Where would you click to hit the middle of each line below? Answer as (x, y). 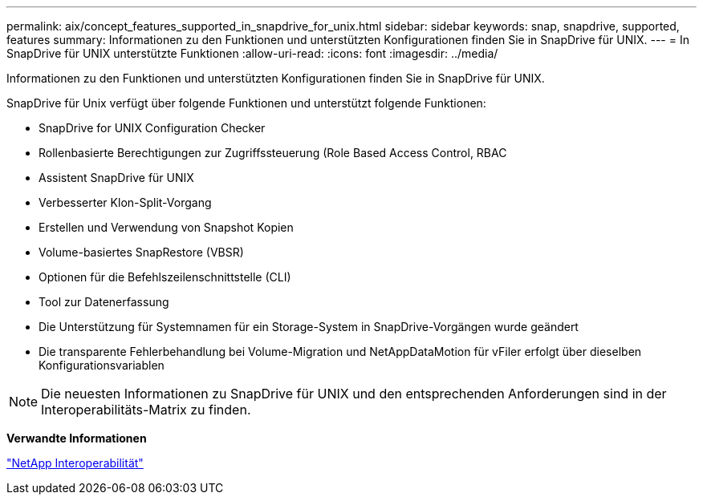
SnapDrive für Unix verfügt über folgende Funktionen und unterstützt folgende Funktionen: (246, 103)
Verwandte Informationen (77, 438)
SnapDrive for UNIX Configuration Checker (152, 128)
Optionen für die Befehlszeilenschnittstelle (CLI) (165, 277)
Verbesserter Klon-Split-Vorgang (125, 202)
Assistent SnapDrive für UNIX (116, 178)
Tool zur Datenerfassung (104, 302)
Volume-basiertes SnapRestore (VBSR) (141, 252)
